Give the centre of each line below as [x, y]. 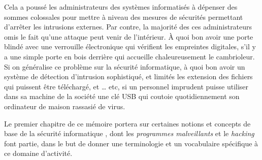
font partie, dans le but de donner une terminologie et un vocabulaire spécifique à [131, 143]
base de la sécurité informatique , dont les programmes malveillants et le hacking [129, 133]
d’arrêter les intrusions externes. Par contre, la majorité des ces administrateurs [128, 27]
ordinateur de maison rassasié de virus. [65, 106]
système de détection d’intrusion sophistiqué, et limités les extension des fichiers [128, 76]
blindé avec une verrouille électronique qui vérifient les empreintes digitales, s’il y [130, 46]
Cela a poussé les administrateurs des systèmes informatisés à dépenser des [121, 7]
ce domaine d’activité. [38, 153]
